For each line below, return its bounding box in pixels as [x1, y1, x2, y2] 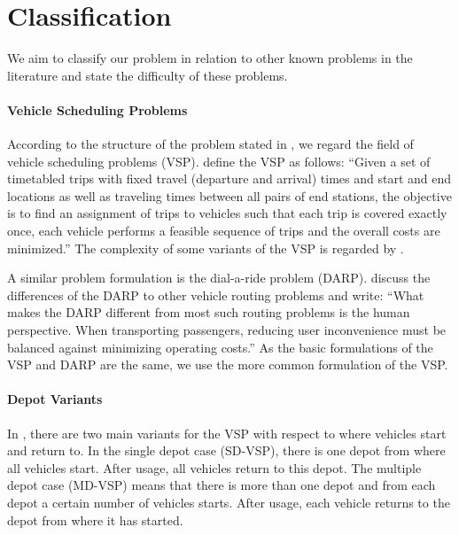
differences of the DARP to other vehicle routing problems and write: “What [7, 285, 424, 304]
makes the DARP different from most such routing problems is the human [7, 303, 410, 322]
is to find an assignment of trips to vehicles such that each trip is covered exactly [7, 204, 447, 222]
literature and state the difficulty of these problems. [7, 66, 288, 84]
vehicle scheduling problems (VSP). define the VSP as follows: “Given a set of [7, 151, 431, 170]
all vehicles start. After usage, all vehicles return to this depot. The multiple [7, 458, 422, 477]
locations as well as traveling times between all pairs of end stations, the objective [7, 186, 452, 205]
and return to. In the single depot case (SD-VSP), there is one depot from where [7, 441, 446, 460]
